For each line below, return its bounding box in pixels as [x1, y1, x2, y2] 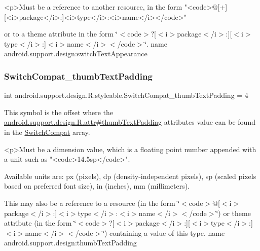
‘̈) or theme [216, 207, 251, 218]
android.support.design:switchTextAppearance [4, 48, 147, 59]
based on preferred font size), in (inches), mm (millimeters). [4, 181, 190, 191]
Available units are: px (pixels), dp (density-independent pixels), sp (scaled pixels [4, 170, 256, 181]
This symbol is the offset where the [4, 106, 113, 117]
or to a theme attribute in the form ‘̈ [4, 28, 118, 39]
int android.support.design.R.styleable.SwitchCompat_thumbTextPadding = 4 [4, 90, 248, 100]
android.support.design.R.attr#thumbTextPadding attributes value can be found [4, 117, 255, 127]
